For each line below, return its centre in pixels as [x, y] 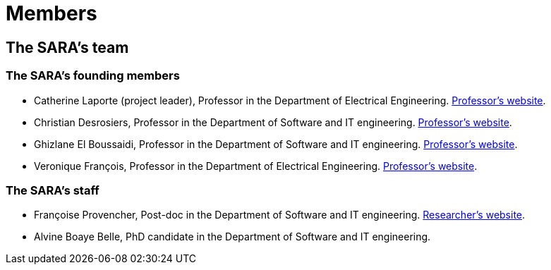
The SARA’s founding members [93, 76]
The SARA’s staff [53, 190]
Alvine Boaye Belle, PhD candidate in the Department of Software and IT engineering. [232, 237]
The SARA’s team [67, 47]
